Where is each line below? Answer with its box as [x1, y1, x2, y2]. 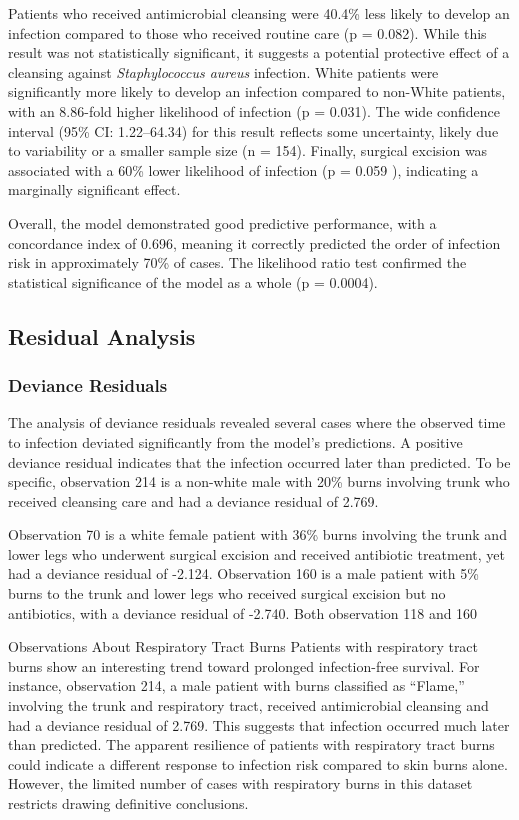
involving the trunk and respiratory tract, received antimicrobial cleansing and [8, 695, 489, 716]
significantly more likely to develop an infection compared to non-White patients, [8, 81, 506, 102]
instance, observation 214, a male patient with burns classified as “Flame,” [8, 675, 465, 696]
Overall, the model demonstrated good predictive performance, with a [8, 212, 437, 233]
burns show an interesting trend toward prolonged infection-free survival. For [8, 655, 480, 676]
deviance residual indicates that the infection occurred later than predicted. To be [8, 451, 511, 472]
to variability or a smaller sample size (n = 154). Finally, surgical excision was [8, 140, 488, 161]
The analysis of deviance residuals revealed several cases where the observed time [8, 412, 506, 433]
